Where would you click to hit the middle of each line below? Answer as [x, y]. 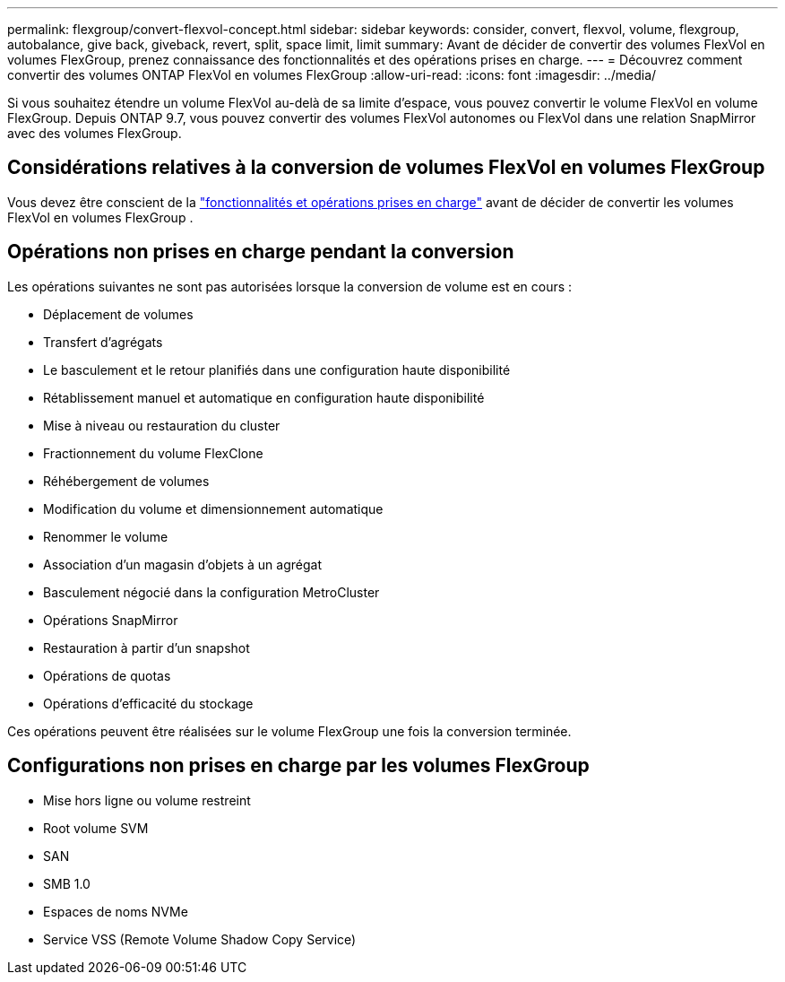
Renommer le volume [106, 536]
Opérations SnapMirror [111, 620]
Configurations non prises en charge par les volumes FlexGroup [298, 766]
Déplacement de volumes [118, 314]
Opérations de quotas [107, 675]
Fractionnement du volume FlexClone [153, 453]
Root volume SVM [96, 828]
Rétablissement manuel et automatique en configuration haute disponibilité [264, 397]
